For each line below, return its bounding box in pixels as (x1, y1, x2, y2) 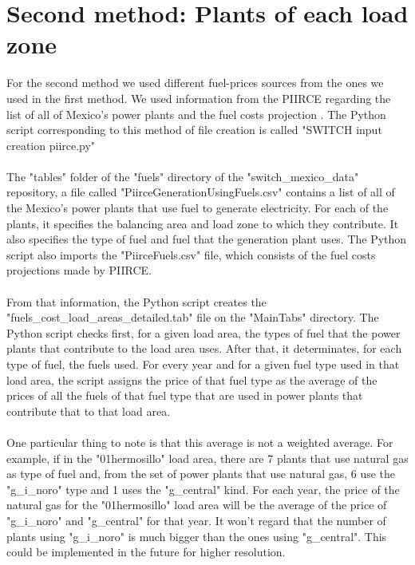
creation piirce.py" (6, 136, 96, 153)
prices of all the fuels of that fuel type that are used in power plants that (6, 387, 363, 404)
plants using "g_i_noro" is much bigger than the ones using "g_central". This (6, 527, 387, 544)
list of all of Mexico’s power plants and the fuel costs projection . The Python (6, 105, 386, 122)
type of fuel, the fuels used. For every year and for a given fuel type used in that (6, 356, 400, 372)
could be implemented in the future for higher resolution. (6, 543, 286, 560)
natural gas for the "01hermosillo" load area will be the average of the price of (6, 496, 387, 513)
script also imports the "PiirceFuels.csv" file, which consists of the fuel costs (6, 246, 376, 263)
